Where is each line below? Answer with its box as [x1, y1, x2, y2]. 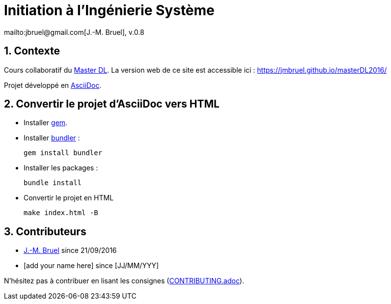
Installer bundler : [24, 134, 80, 142]
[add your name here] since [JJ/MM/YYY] [24, 261, 159, 270]
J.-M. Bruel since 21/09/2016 [24, 246, 117, 255]
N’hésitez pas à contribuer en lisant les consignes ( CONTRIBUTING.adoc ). [4, 276, 244, 285]
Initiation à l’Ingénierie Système [4, 2, 215, 19]
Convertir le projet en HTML [24, 193, 114, 202]
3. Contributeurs [4, 225, 86, 238]
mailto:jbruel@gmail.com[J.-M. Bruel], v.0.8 [4, 28, 144, 36]
